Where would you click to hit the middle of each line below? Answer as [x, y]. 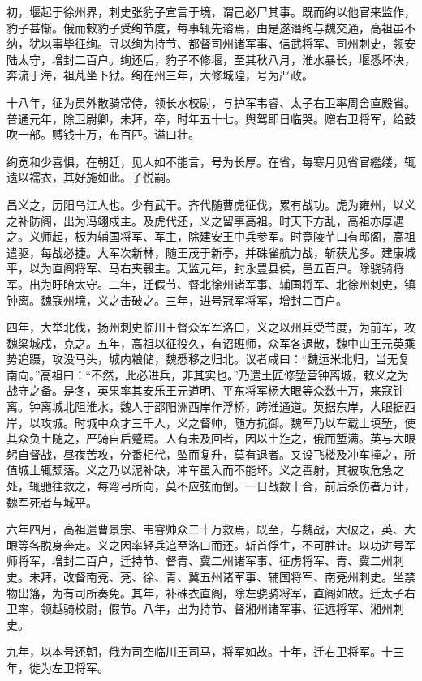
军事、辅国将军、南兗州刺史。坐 [319, 576]
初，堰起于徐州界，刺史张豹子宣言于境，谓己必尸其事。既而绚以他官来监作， [211, 11]
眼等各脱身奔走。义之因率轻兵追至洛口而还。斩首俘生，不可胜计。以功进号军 [211, 544]
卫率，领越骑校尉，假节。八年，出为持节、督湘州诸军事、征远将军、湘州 [200, 608]
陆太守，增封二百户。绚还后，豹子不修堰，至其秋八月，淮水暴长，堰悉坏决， [211, 59]
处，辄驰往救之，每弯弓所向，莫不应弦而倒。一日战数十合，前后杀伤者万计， [211, 486]
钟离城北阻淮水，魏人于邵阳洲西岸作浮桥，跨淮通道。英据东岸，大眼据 [216, 407]
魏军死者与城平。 [52, 501]
